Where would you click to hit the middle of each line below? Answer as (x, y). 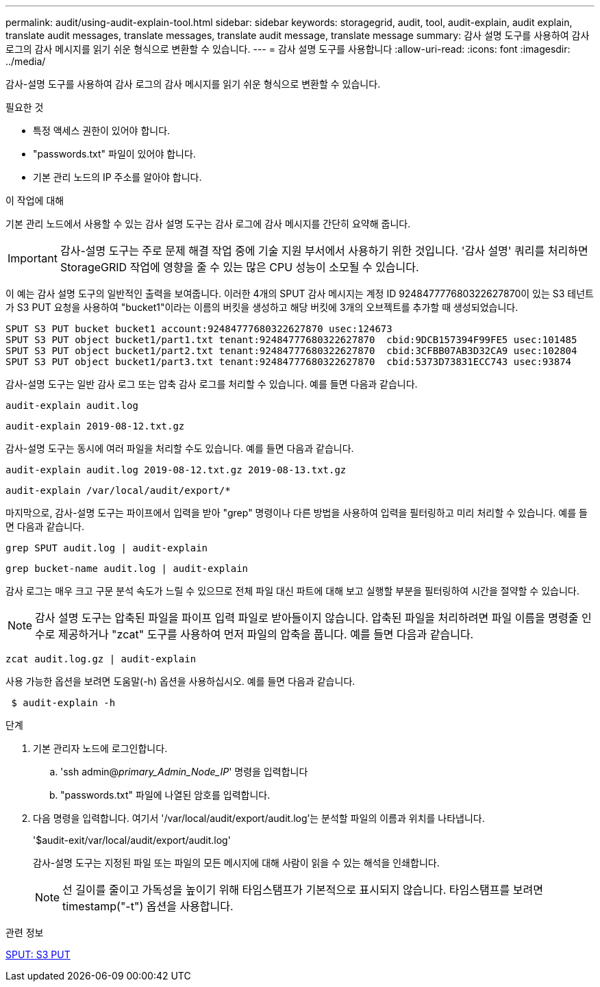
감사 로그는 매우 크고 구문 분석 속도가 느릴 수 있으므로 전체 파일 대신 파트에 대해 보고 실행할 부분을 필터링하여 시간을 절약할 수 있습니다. (292, 591)
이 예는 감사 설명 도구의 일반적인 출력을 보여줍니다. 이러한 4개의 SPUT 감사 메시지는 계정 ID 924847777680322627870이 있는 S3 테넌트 (300, 293)
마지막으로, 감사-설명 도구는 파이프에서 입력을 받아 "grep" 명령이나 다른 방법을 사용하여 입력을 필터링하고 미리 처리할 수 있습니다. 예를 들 (297, 513)
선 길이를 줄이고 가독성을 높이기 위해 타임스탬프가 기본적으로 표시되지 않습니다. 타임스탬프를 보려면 (303, 890)
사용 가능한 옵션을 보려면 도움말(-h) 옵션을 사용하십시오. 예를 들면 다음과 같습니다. (180, 681)
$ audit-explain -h (63, 703)
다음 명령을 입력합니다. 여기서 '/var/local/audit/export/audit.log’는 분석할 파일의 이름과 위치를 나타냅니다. (259, 818)
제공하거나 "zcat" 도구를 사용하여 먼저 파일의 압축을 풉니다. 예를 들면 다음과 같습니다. (266, 634)
